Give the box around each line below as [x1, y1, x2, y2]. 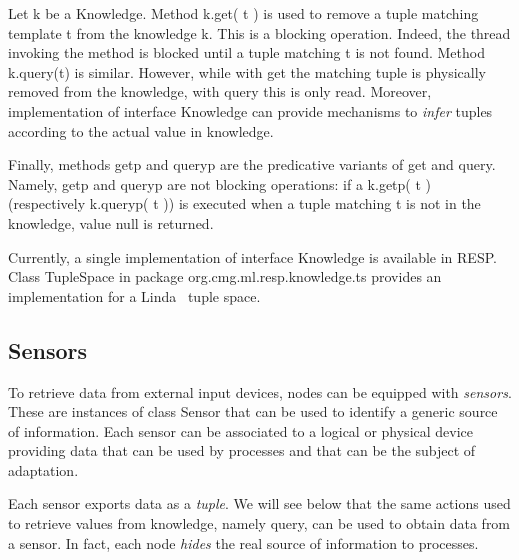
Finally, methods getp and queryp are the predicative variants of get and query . [8, 154, 496, 175]
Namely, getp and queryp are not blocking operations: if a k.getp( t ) [8, 173, 432, 194]
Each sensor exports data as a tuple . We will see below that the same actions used [8, 493, 511, 514]
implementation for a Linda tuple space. [8, 285, 261, 306]
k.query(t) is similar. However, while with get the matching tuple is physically [8, 61, 486, 82]
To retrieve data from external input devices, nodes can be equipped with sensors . [8, 381, 512, 402]
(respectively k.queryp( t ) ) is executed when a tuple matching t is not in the [8, 193, 481, 214]
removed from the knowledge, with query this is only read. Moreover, [8, 81, 432, 102]
